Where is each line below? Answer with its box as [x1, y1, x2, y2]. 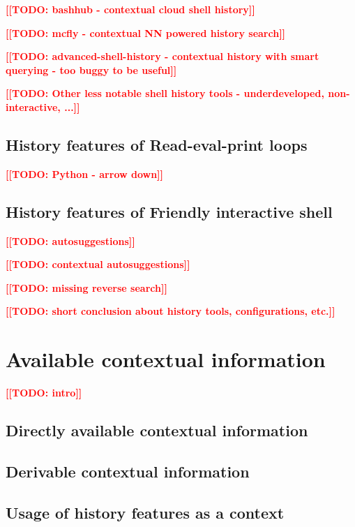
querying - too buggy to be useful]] [6, 62, 177, 77]
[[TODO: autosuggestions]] [6, 233, 135, 248]
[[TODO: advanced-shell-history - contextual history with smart [6, 49, 319, 64]
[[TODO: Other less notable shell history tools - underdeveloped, [6, 86, 324, 101]
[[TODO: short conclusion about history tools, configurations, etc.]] [6, 304, 335, 318]
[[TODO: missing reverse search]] [6, 280, 167, 295]
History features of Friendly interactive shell [6, 200, 333, 222]
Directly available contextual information [6, 420, 308, 441]
